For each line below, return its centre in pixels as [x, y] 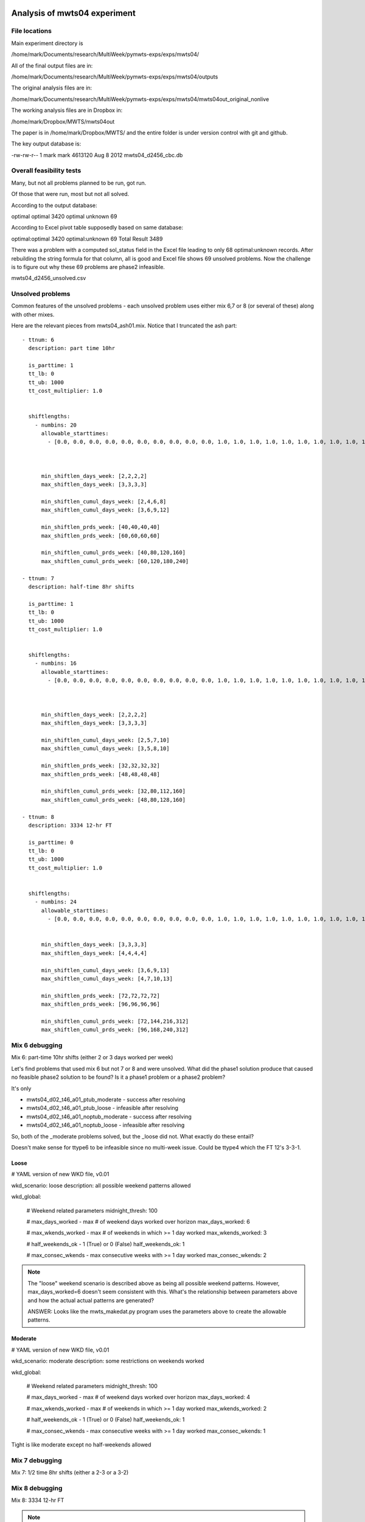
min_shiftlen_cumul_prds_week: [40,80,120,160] [113, 553]
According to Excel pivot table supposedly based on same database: [97, 228]
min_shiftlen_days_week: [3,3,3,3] [94, 945]
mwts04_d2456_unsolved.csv [49, 278]
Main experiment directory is [47, 43]
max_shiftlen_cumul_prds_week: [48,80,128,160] [113, 800]
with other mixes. [33, 314]
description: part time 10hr [72, 348]
